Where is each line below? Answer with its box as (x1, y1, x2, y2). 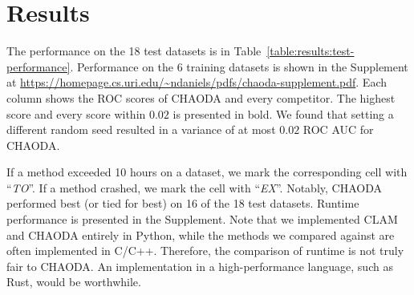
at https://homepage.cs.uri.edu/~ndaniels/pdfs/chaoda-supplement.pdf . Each (6, 74, 387, 91)
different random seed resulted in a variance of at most (6, 121, 276, 138)
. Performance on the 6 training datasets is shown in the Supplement (70, 58, 408, 75)
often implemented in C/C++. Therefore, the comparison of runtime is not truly (6, 242, 404, 259)
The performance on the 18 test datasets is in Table (6, 42, 262, 59)
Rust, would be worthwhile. (6, 273, 141, 290)
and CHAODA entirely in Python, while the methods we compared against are (6, 226, 395, 243)
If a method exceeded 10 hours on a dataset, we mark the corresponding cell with (6, 164, 408, 180)
